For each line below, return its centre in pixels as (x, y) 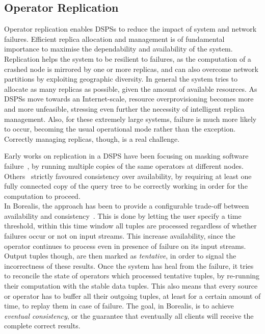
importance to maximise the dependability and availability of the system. (118, 49)
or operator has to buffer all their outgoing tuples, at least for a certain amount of (132, 296)
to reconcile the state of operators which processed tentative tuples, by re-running (132, 276)
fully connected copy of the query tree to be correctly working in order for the (126, 186)
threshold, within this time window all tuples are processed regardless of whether (130, 226)
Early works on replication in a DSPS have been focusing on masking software (126, 156)
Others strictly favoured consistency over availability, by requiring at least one (128, 176)
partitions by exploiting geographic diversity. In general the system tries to (121, 79)
